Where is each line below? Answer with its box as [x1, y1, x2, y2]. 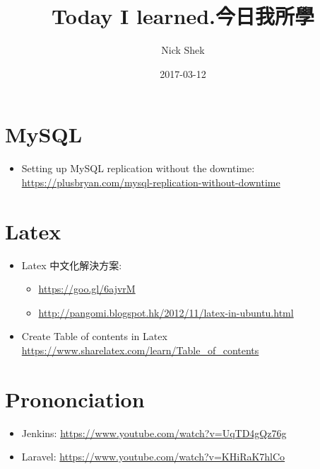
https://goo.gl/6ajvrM [38, 281, 136, 296]
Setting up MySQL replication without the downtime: [21, 161, 255, 176]
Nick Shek [161, 43, 205, 57]
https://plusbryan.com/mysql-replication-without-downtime [21, 174, 280, 189]
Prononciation [5, 384, 145, 413]
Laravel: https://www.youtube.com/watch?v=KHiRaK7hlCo [21, 449, 285, 464]
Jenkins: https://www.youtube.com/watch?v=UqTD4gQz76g [21, 425, 287, 440]
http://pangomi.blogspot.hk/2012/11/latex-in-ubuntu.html [38, 305, 294, 320]
